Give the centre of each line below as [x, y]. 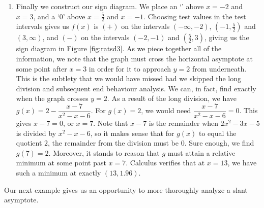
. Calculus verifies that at [165, 163]
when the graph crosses [52, 98]
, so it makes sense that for [132, 133]
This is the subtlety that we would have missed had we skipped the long [128, 78]
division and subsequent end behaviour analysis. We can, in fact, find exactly [136, 88]
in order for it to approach [130, 68]
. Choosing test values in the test [195, 16]
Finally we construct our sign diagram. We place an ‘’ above [110, 6]
